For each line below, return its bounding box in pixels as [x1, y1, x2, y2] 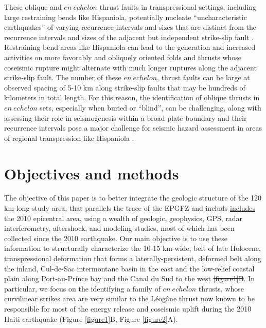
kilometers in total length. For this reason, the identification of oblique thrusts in [4, 92, 260, 103]
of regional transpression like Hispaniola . [4, 132, 134, 143]
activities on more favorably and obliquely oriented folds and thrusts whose [4, 51, 242, 62]
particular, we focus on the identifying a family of [4, 283, 161, 294]
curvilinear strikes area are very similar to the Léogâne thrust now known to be [4, 293, 255, 304]
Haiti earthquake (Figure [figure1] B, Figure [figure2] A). [4, 313, 178, 324]
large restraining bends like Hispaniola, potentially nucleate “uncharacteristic [4, 11, 247, 22]
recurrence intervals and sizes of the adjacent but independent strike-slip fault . [4, 31, 254, 42]
